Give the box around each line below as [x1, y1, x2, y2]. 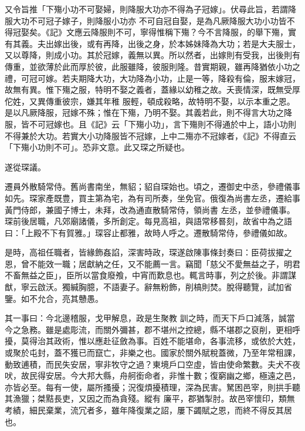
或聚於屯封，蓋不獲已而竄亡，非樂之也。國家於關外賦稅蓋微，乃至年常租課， [5, 346, 300, 359]
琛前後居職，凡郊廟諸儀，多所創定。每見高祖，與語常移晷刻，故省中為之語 [5, 215, 292, 227]
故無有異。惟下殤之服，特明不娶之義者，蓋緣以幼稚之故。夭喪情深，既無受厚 [5, 83, 300, 96]
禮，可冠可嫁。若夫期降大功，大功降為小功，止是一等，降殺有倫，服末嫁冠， [5, 72, 300, 84]
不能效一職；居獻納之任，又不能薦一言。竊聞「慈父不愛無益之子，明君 [29, 257, 300, 270]
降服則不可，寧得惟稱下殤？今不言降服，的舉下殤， [90, 26, 288, 38]
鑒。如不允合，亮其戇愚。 [5, 292, 103, 304]
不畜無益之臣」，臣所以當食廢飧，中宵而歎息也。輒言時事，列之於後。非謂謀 [5, 269, 296, 281]
